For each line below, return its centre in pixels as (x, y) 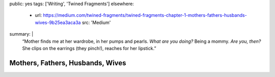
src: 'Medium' (96, 22)
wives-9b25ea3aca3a (58, 22)
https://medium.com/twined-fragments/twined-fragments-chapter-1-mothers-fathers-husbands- (145, 15)
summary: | (21, 34)
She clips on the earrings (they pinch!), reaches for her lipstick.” (89, 48)
